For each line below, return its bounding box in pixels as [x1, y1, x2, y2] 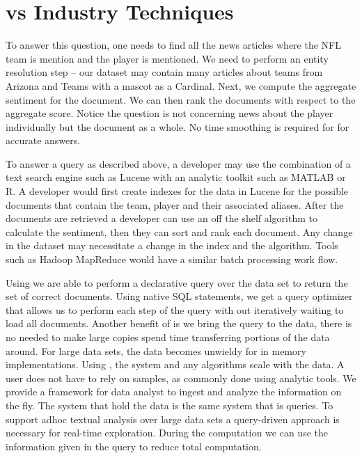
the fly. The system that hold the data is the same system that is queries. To [6, 397, 333, 412]
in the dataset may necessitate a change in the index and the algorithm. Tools [6, 238, 338, 253]
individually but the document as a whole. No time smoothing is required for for [6, 119, 349, 134]
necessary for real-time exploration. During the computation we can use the [6, 425, 328, 440]
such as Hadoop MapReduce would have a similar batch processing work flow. [6, 252, 338, 267]
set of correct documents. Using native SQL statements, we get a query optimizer [6, 289, 353, 303]
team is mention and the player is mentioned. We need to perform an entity [6, 51, 329, 65]
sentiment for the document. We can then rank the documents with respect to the [6, 92, 356, 106]
